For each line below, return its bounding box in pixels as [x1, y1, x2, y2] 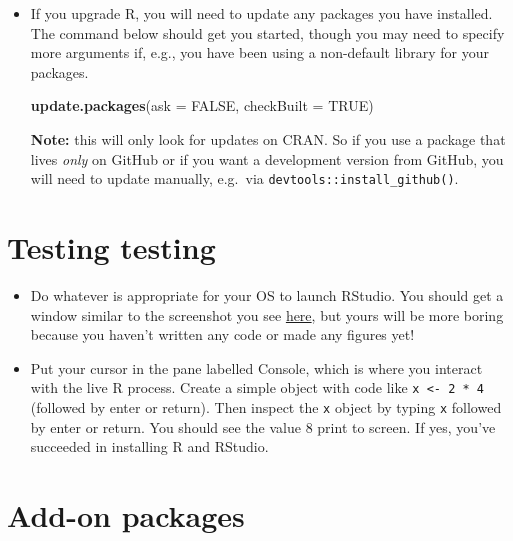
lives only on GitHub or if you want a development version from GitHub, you [30, 148, 504, 169]
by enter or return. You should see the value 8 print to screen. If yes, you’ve [30, 416, 496, 437]
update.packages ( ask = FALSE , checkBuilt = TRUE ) [30, 95, 374, 116]
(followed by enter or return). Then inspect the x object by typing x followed [30, 396, 502, 417]
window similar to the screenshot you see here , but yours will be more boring [30, 304, 504, 325]
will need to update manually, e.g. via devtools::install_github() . [30, 168, 459, 189]
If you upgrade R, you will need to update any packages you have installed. [30, 3, 493, 23]
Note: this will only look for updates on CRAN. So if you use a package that [30, 128, 506, 149]
